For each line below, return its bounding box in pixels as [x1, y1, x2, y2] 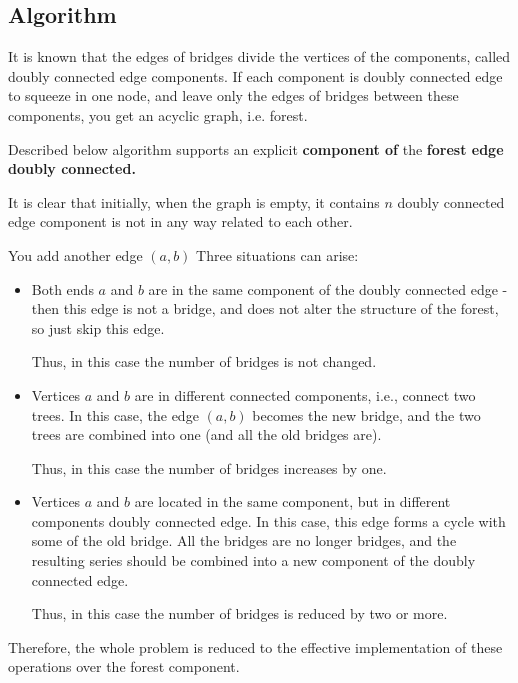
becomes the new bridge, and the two [252, 404, 481, 425]
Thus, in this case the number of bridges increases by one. [31, 457, 387, 478]
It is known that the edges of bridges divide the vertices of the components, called [8, 46, 511, 67]
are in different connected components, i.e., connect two [134, 384, 476, 405]
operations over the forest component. [8, 656, 240, 677]
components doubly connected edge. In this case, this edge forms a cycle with [31, 510, 506, 531]
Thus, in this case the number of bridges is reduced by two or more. [31, 603, 448, 624]
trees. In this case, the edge [31, 404, 199, 425]
